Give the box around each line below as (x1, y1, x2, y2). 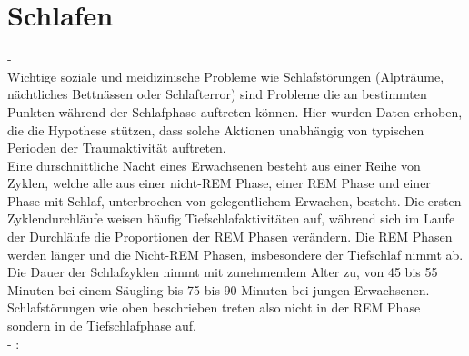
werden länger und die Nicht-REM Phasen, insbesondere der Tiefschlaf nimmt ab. (7, 244, 464, 263)
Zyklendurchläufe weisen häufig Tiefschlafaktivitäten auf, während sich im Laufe (7, 209, 455, 228)
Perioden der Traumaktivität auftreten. (7, 138, 226, 157)
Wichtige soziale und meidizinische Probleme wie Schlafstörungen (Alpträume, (7, 66, 444, 85)
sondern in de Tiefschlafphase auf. (7, 316, 196, 335)
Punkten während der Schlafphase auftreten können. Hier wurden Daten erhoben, (7, 102, 463, 121)
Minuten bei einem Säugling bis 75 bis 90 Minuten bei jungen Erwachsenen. (7, 280, 430, 299)
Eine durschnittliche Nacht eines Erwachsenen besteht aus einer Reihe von (7, 155, 421, 174)
